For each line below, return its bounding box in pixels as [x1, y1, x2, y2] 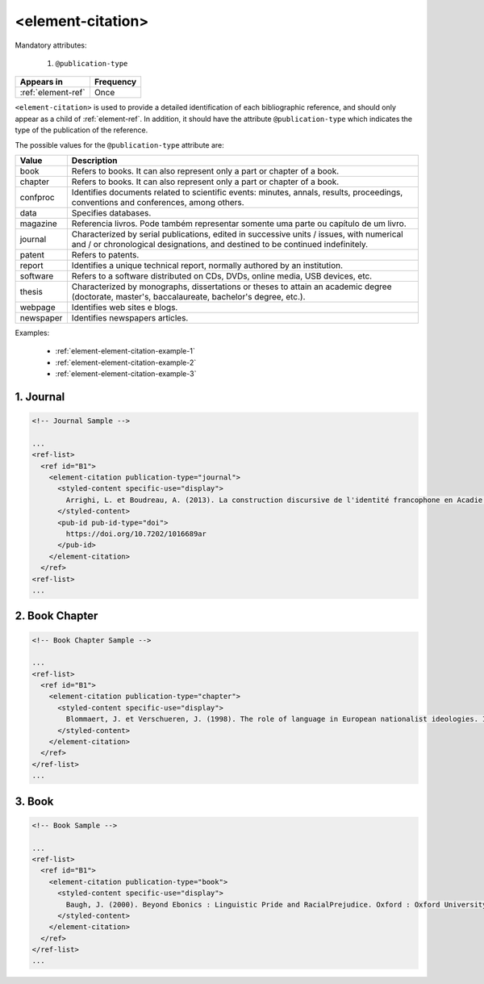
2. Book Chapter [15, 609, 98, 623]
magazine [19, 218, 58, 229]
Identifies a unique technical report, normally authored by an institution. [71, 259, 343, 270]
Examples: [15, 328, 50, 337]
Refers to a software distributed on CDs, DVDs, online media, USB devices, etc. [71, 270, 373, 282]
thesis [19, 286, 44, 297]
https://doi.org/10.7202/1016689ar [65, 529, 207, 538]
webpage [19, 301, 56, 312]
